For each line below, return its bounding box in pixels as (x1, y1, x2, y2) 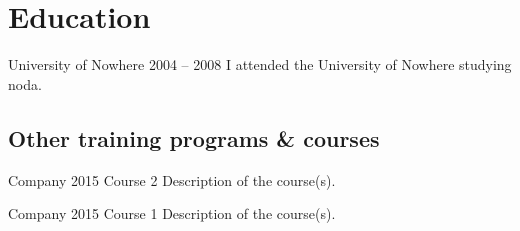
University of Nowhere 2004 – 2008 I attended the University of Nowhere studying (8, 54, 512, 75)
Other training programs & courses (8, 122, 380, 153)
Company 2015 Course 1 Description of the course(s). (8, 203, 336, 224)
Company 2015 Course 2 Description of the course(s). (8, 169, 336, 190)
